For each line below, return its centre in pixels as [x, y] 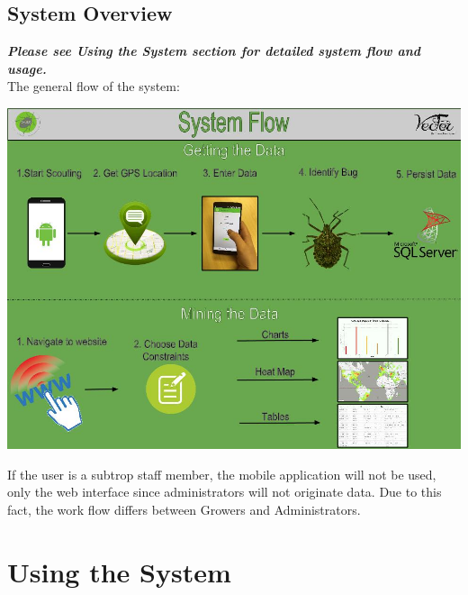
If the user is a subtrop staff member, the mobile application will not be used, [222, 474]
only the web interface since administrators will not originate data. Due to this [225, 492]
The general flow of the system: [94, 86]
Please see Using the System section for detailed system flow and [214, 51]
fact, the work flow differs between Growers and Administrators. [184, 509]
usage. [27, 68]
